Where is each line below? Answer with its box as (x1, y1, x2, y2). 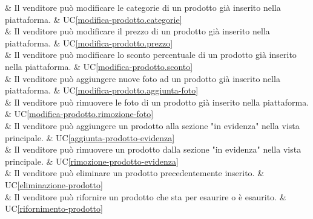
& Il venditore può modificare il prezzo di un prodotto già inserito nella (5, 25, 270, 37)
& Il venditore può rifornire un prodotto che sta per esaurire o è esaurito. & (5, 190, 286, 203)
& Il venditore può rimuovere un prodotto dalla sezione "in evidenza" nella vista (5, 143, 301, 156)
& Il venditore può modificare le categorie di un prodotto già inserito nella (5, 1, 281, 13)
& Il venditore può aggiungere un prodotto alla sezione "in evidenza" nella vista (5, 119, 300, 132)
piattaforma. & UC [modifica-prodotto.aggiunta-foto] (5, 84, 199, 97)
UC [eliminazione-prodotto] (5, 178, 103, 191)
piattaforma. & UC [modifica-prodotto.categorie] (5, 13, 182, 25)
